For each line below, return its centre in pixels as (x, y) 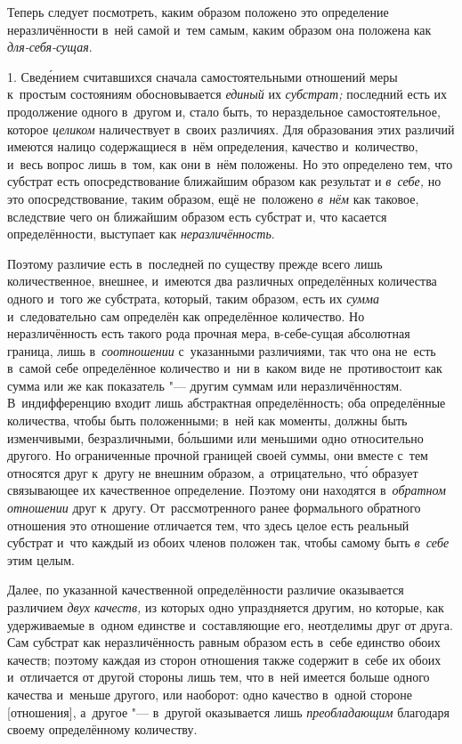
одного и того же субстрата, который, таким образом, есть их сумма (193, 298)
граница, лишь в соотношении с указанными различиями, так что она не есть (222, 350)
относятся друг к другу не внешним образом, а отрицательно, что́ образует (213, 472)
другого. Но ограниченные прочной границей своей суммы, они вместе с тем (218, 455)
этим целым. (41, 559)
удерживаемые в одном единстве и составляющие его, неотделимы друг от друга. (230, 624)
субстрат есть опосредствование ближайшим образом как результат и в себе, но (224, 181)
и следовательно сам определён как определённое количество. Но (186, 315)
